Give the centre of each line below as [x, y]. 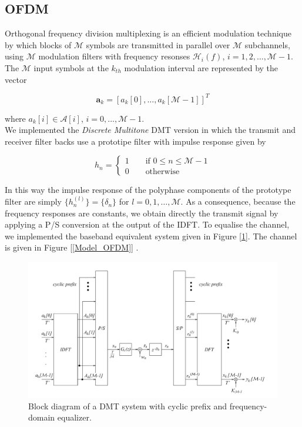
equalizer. [74, 417]
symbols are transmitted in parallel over [158, 44]
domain [42, 417]
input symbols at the [71, 67]
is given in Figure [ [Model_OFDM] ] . [72, 247]
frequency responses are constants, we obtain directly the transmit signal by [142, 213]
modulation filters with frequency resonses [114, 56]
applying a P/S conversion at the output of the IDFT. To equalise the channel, [147, 224]
